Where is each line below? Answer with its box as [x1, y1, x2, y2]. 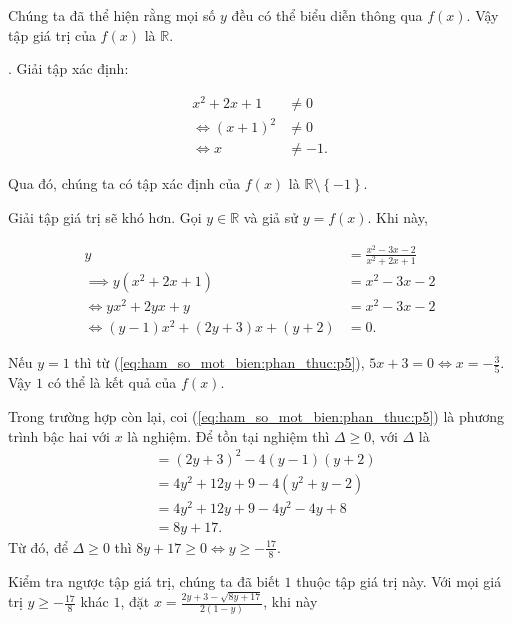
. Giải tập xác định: [8, 58, 129, 79]
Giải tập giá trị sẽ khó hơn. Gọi [8, 207, 202, 228]
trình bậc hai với [8, 425, 110, 446]
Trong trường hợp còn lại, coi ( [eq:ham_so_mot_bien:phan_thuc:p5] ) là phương [8, 406, 505, 427]
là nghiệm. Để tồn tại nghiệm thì [127, 425, 330, 446]
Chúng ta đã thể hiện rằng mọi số [8, 5, 216, 25]
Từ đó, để [8, 536, 68, 557]
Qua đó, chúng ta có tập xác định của [8, 173, 241, 194]
